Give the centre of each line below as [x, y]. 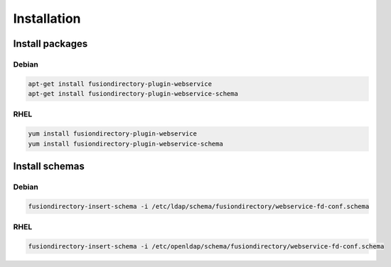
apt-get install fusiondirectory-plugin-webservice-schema [133, 94]
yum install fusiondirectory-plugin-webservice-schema [125, 143]
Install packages [50, 44]
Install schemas [49, 167]
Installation [47, 18]
